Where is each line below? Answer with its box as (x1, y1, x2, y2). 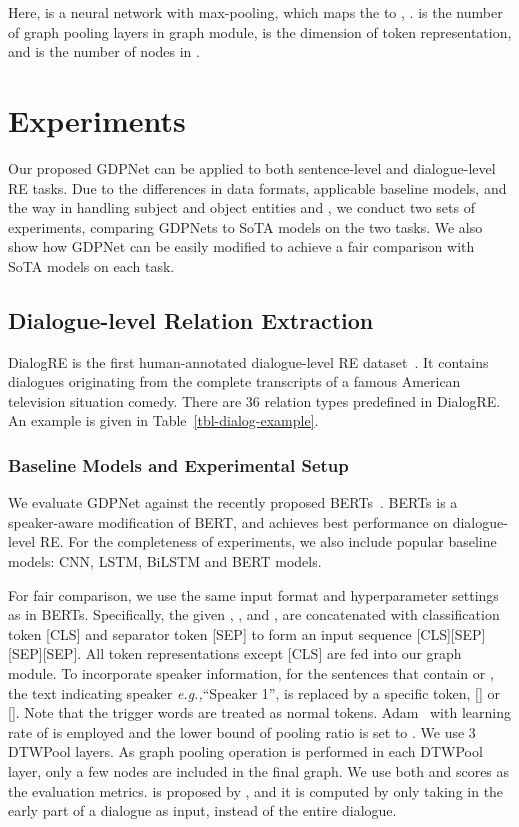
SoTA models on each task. (8, 255, 175, 276)
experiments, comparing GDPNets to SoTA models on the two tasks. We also (8, 216, 483, 237)
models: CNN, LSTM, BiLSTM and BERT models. (8, 551, 322, 572)
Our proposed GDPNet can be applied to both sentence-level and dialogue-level (8, 157, 496, 178)
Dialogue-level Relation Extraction (8, 304, 374, 335)
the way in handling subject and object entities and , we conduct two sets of (8, 197, 475, 218)
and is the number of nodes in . (8, 41, 200, 62)
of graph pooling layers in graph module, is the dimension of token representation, (8, 21, 512, 42)
